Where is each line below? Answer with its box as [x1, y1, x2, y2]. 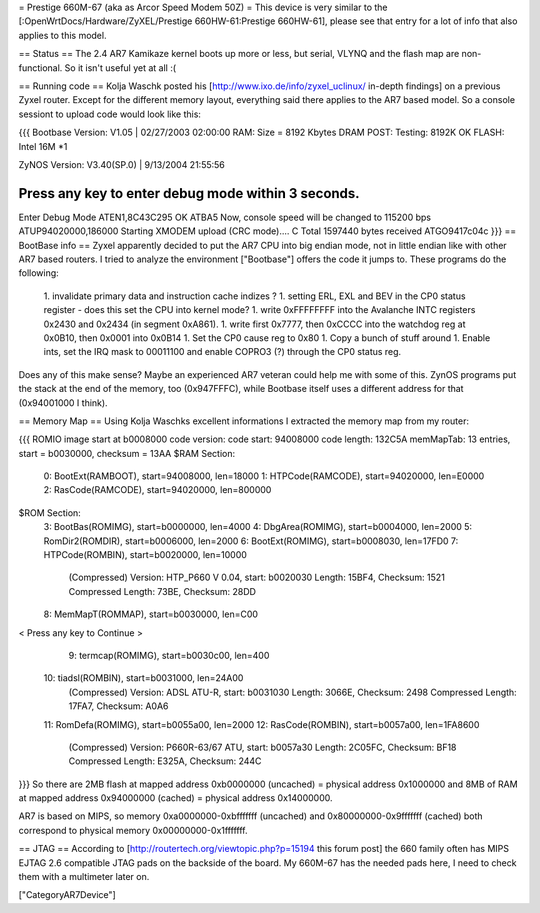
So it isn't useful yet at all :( [64, 61, 177, 74]
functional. [18, 61, 63, 74]
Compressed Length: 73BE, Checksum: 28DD [68, 585, 257, 597]
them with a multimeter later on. [18, 871, 150, 883]
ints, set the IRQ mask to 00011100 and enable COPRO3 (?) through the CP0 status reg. [43, 346, 402, 358]
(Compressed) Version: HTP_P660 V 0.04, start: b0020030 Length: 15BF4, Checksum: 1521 [68, 571, 445, 584]
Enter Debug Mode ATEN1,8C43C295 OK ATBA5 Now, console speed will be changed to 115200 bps [18, 211, 432, 223]
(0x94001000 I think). [18, 396, 109, 409]
